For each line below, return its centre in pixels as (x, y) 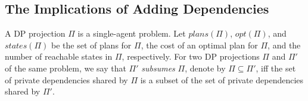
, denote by (205, 68)
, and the (284, 45)
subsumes (158, 68)
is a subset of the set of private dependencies (222, 79)
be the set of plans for (91, 45)
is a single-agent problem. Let (132, 33)
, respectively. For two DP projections (191, 56)
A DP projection (35, 33)
